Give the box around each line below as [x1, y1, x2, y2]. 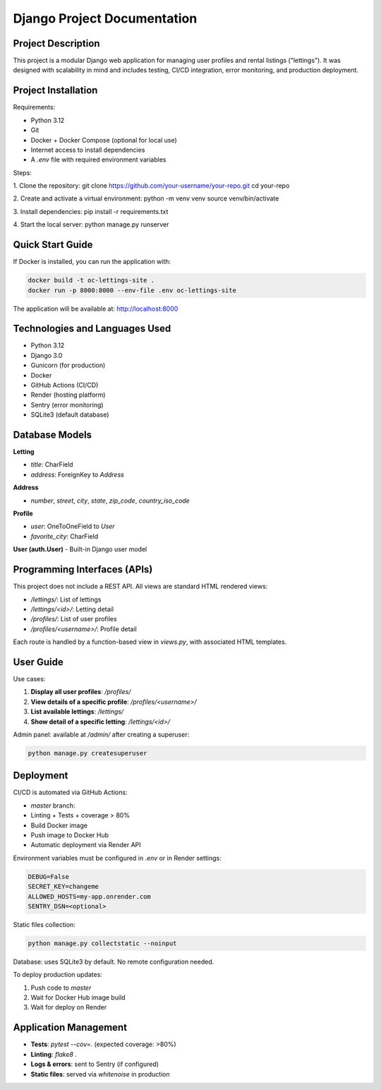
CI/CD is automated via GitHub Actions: [13, 788, 128, 797]
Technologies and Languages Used [13, 323, 171, 335]
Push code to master [30, 983, 92, 992]
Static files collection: [13, 920, 75, 928]
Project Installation [13, 85, 98, 97]
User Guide [13, 656, 64, 668]
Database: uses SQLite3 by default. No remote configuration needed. [13, 957, 214, 966]
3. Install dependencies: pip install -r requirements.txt [13, 207, 169, 215]
